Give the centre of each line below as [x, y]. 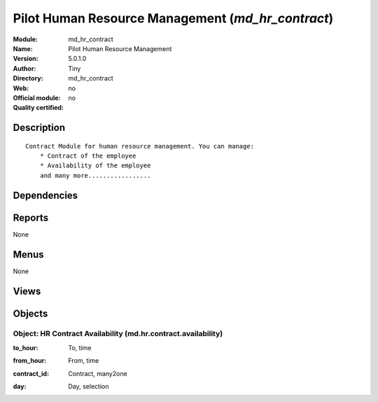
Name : [23, 48]
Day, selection [89, 387]
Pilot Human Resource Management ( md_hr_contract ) [173, 18]
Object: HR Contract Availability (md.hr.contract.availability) [118, 334]
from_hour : [30, 361]
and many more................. [95, 175]
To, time [80, 347]
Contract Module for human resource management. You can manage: [140, 146]
